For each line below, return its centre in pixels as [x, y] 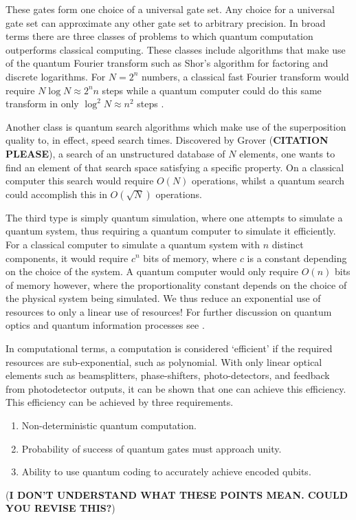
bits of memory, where [190, 258]
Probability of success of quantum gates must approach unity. [152, 448]
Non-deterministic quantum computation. [109, 425]
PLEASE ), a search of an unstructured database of [115, 153]
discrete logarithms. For [56, 76]
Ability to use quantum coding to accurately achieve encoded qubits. [166, 472]
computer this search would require [80, 181]
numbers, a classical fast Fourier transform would [245, 76]
